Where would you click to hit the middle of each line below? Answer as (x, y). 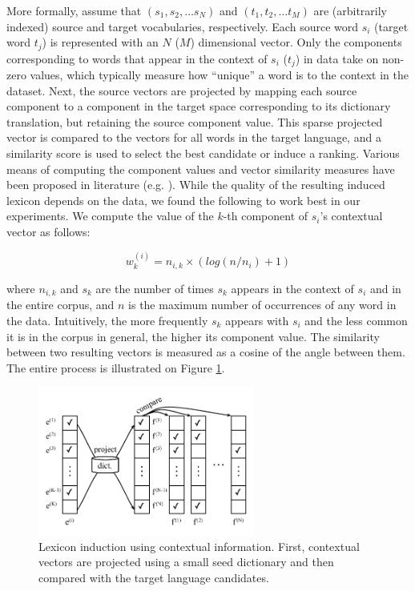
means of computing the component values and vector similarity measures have (201, 169)
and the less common (356, 320)
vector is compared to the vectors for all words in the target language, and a (194, 137)
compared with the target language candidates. (154, 577)
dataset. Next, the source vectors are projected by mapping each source (182, 90)
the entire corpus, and (60, 305)
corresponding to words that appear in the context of (137, 58)
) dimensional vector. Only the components (296, 42)
